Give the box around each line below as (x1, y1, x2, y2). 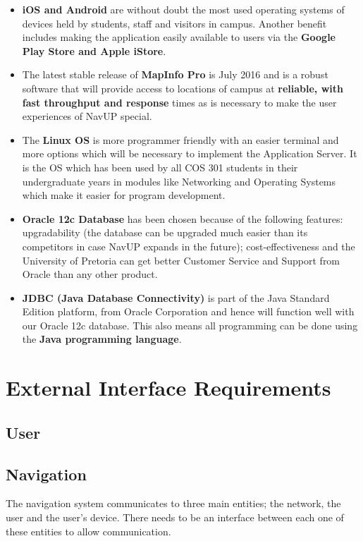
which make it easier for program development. (22, 188, 226, 202)
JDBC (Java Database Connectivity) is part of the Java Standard (22, 290, 330, 305)
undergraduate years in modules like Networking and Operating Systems (22, 174, 336, 188)
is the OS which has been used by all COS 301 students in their (22, 159, 298, 174)
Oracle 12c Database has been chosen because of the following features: (22, 211, 343, 226)
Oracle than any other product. (22, 267, 158, 281)
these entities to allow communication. (6, 523, 171, 538)
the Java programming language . (22, 332, 182, 346)
